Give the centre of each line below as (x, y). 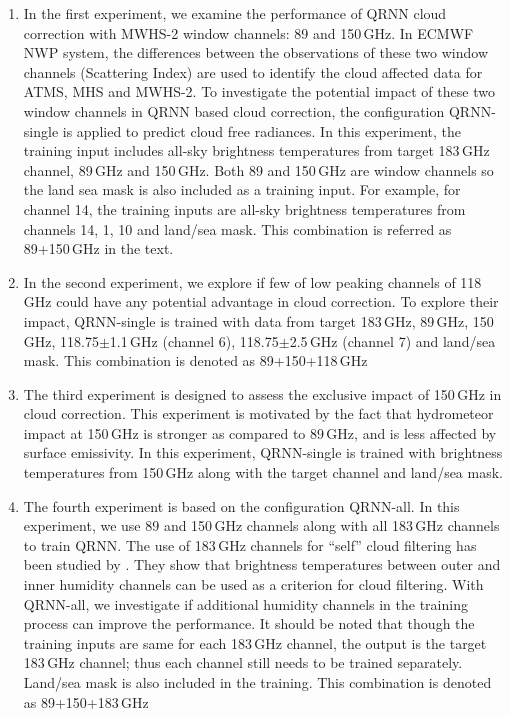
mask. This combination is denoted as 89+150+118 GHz (195, 360)
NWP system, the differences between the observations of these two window (256, 52)
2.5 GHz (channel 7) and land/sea (392, 340)
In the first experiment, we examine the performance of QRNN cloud (235, 13)
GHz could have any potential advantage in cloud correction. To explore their (261, 301)
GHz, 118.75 (61, 340)
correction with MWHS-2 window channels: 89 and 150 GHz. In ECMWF (248, 32)
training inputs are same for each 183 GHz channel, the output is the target (255, 642)
